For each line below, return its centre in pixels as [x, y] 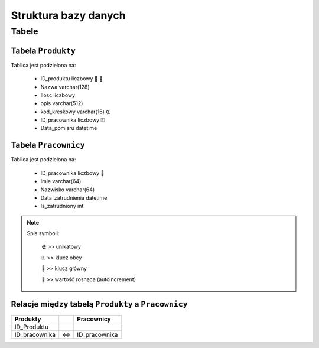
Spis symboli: [43, 233]
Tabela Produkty [43, 51]
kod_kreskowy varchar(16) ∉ [76, 112]
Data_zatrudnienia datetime [74, 197]
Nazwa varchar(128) [65, 87]
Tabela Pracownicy [48, 145]
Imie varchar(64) [61, 181]
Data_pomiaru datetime [69, 128]
